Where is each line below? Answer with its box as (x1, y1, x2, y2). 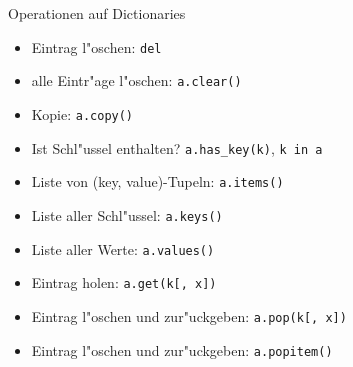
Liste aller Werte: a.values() (31, 238, 215, 259)
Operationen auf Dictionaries (8, 3, 186, 23)
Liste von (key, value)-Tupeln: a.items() (31, 171, 284, 192)
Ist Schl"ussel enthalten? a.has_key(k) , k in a (31, 137, 323, 158)
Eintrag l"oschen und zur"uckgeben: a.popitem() (31, 339, 333, 360)
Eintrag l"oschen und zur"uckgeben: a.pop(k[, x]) (31, 305, 347, 326)
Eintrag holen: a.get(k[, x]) (31, 272, 217, 293)
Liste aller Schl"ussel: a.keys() (31, 204, 223, 225)
